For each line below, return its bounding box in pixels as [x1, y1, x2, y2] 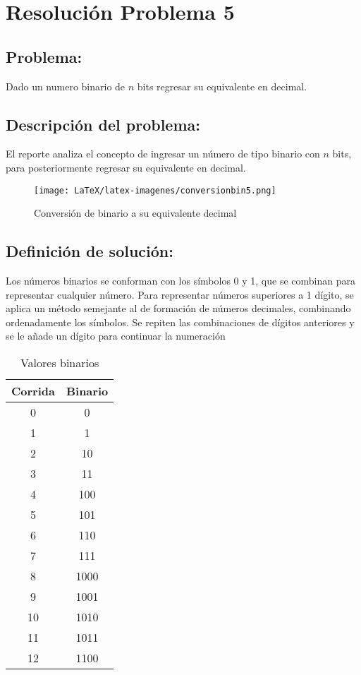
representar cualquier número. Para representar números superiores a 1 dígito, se [6, 287, 354, 301]
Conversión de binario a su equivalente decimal [34, 205, 237, 220]
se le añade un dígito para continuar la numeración [6, 328, 226, 343]
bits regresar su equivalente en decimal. [137, 78, 307, 93]
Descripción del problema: [6, 113, 200, 135]
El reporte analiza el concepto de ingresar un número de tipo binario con [6, 146, 320, 161]
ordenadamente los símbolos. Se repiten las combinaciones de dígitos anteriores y [6, 314, 355, 329]
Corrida [11, 382, 55, 399]
